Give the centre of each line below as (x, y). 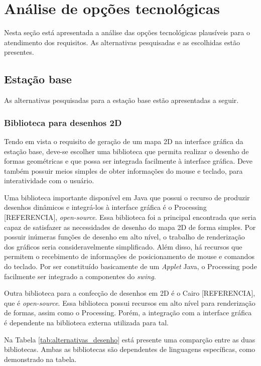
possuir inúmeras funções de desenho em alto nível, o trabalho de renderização (124, 237)
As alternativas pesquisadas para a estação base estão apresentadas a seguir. (121, 100)
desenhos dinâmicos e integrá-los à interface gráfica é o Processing (105, 207)
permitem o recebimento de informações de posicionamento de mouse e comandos (129, 256)
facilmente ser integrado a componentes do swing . (80, 276)
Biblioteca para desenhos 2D (63, 122)
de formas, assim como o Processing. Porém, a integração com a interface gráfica (128, 313)
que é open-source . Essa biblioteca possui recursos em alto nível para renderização (130, 302)
